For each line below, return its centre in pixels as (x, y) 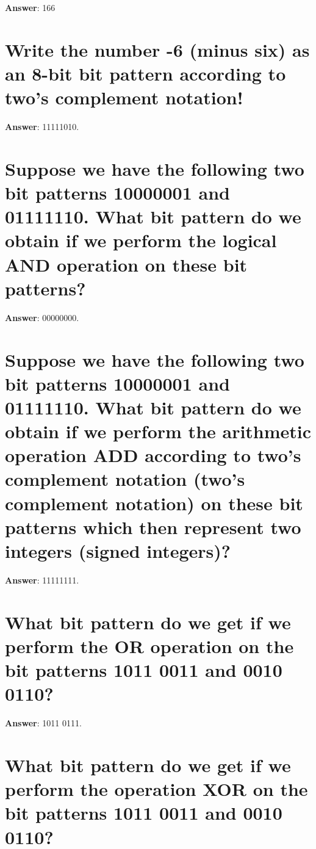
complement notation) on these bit (154, 503)
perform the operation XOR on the (156, 789)
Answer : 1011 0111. (43, 723)
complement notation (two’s (125, 479)
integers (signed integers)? (118, 551)
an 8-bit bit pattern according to (145, 73)
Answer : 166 (30, 7)
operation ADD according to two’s (153, 455)
